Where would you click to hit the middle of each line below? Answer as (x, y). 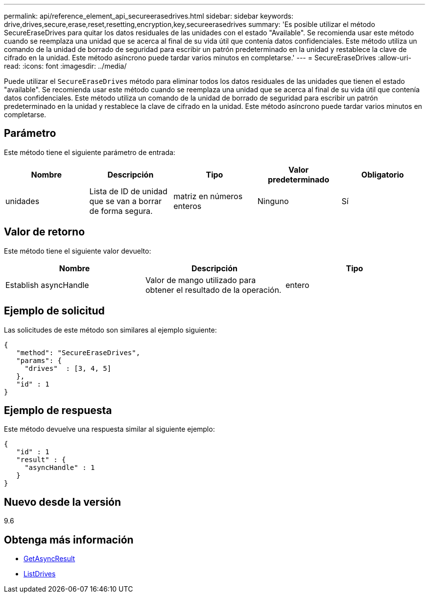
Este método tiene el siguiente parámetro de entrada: (90, 152)
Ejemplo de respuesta (58, 410)
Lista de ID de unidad (128, 191)
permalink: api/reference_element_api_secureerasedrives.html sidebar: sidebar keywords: (149, 16)
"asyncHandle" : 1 (60, 468)
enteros (188, 206)
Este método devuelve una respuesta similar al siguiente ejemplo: (109, 429)
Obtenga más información (69, 540)
